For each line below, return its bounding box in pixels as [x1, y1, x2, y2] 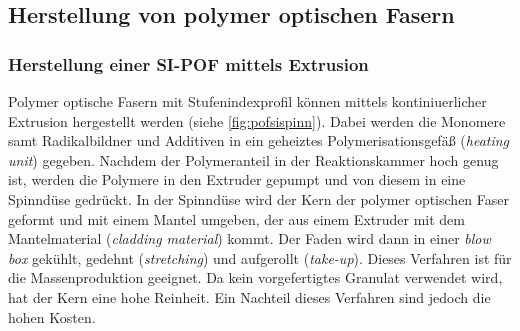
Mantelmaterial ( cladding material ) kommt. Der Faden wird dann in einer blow [8, 228, 491, 249]
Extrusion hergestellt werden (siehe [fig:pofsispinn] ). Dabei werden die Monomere [8, 110, 506, 131]
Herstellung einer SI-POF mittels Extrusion [8, 51, 369, 76]
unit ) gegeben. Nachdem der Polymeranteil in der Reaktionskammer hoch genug [8, 149, 499, 170]
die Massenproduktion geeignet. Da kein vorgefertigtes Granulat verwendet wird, [8, 267, 503, 288]
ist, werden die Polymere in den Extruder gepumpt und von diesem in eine [8, 169, 466, 190]
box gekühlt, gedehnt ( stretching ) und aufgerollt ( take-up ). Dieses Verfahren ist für [8, 247, 512, 268]
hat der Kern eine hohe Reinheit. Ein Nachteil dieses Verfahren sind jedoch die [8, 286, 491, 307]
